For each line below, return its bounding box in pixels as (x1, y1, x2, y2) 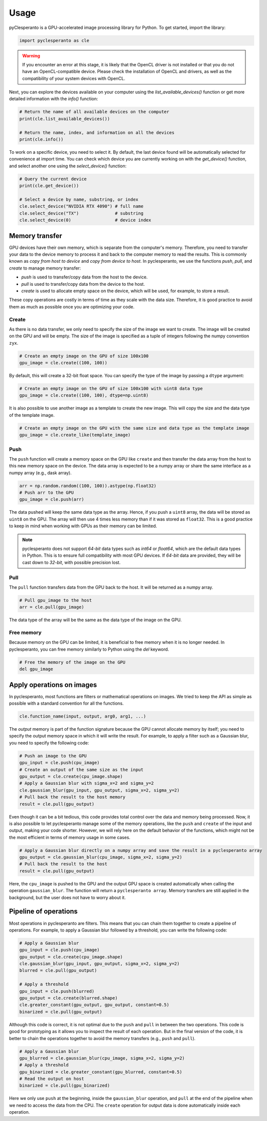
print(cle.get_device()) (19, 183, 79, 189)
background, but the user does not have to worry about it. (9, 894, 126, 901)
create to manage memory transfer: (9, 265, 81, 271)
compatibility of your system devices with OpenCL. (22, 75, 125, 81)
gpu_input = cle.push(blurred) (19, 988, 95, 994)
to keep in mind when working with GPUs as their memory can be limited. (9, 523, 157, 529)
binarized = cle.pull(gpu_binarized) (19, 1083, 110, 1089)
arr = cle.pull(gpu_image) (19, 604, 84, 610)
